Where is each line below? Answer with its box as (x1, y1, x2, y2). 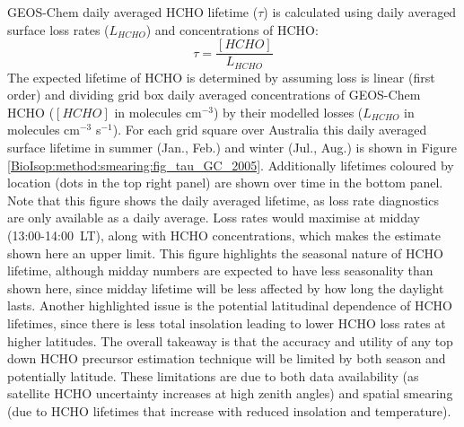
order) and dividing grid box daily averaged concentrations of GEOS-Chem (7, 85, 421, 104)
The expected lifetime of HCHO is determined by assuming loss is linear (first (7, 67, 435, 86)
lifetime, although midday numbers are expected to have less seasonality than (7, 261, 433, 280)
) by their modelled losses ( (214, 102, 363, 121)
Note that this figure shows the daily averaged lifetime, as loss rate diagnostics (7, 190, 439, 209)
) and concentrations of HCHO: (145, 20, 319, 39)
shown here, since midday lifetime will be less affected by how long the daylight (7, 278, 444, 297)
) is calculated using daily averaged (263, 3, 457, 21)
